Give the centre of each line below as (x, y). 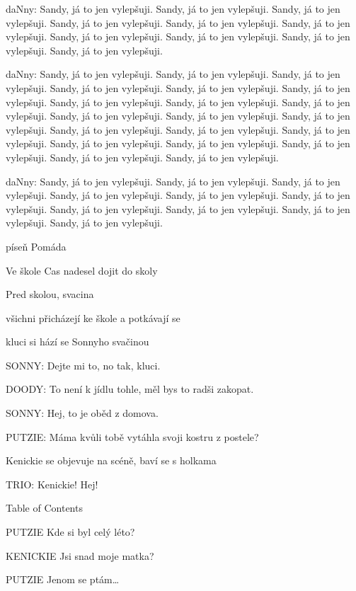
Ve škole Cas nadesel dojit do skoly (82, 270)
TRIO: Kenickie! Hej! (52, 484)
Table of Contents (44, 508)
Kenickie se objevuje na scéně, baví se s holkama (111, 460)
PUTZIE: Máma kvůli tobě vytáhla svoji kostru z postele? (132, 436)
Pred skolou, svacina (50, 294)
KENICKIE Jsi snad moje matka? (80, 555)
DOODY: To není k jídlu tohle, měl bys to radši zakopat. (130, 389)
